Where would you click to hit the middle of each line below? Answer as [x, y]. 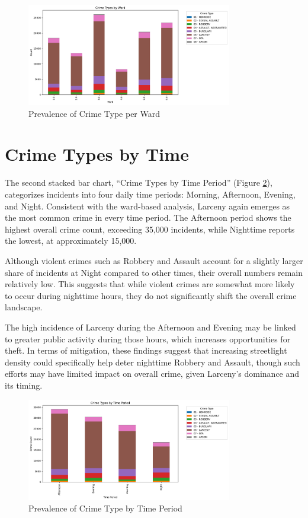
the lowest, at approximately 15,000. [71, 241]
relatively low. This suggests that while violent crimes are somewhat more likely [150, 284]
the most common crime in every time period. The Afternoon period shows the [148, 217]
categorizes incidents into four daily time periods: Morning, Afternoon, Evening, [150, 194]
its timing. [24, 385]
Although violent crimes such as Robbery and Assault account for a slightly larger [154, 260]
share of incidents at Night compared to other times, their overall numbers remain [154, 272]
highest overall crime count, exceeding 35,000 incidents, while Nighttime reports [150, 229]
